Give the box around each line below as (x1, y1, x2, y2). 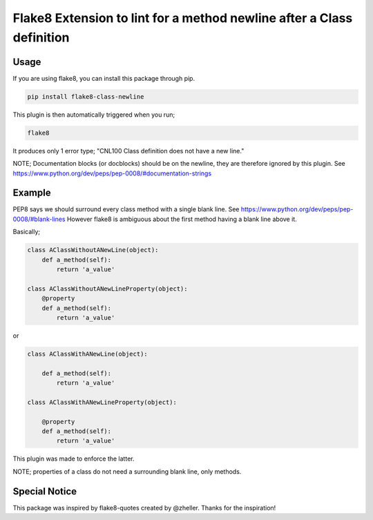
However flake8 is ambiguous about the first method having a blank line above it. (66, 215, 297, 223)
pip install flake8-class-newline (27, 93, 144, 100)
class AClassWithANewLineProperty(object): (27, 398, 178, 406)
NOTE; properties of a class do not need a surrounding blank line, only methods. (12, 467, 242, 476)
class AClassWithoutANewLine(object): (27, 246, 159, 254)
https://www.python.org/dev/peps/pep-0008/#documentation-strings (12, 169, 212, 177)
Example (12, 187, 51, 199)
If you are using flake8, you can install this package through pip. (12, 74, 195, 82)
